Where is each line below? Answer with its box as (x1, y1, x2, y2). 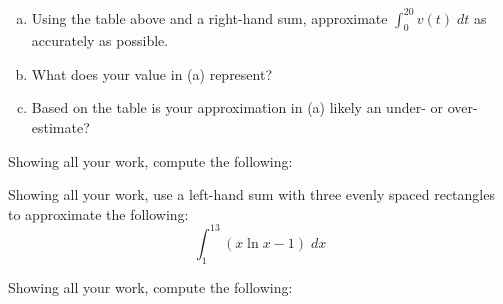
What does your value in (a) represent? (31, 63, 273, 84)
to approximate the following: (8, 203, 189, 224)
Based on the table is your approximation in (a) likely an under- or (31, 97, 443, 118)
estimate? (31, 117, 90, 138)
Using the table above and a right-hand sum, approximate (31, 7, 388, 28)
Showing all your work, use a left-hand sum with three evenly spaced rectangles (8, 184, 495, 205)
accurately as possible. (31, 30, 169, 51)
